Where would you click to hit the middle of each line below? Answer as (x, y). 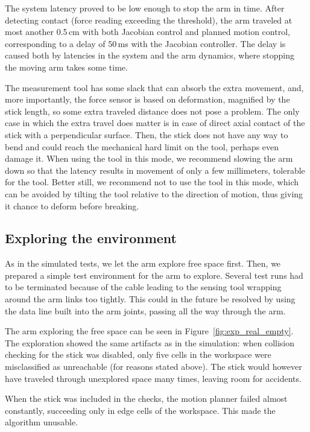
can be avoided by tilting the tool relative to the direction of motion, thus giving (154, 193)
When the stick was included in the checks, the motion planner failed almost (146, 399)
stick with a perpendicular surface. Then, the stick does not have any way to (147, 134)
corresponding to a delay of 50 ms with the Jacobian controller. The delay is (145, 43)
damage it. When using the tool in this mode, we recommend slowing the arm (149, 158)
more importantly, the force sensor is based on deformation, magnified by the (147, 99)
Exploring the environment (91, 238)
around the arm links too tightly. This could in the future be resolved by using (150, 299)
